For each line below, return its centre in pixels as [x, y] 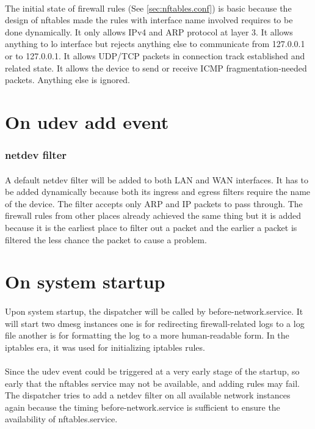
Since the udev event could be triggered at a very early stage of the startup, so [152, 371]
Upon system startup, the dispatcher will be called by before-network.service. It [154, 311]
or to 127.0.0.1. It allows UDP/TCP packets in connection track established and [155, 55]
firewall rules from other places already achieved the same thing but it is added [153, 215]
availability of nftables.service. [61, 419]
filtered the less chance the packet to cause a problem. [106, 239]
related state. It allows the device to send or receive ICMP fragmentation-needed [156, 68]
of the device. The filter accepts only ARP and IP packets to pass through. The [154, 203]
